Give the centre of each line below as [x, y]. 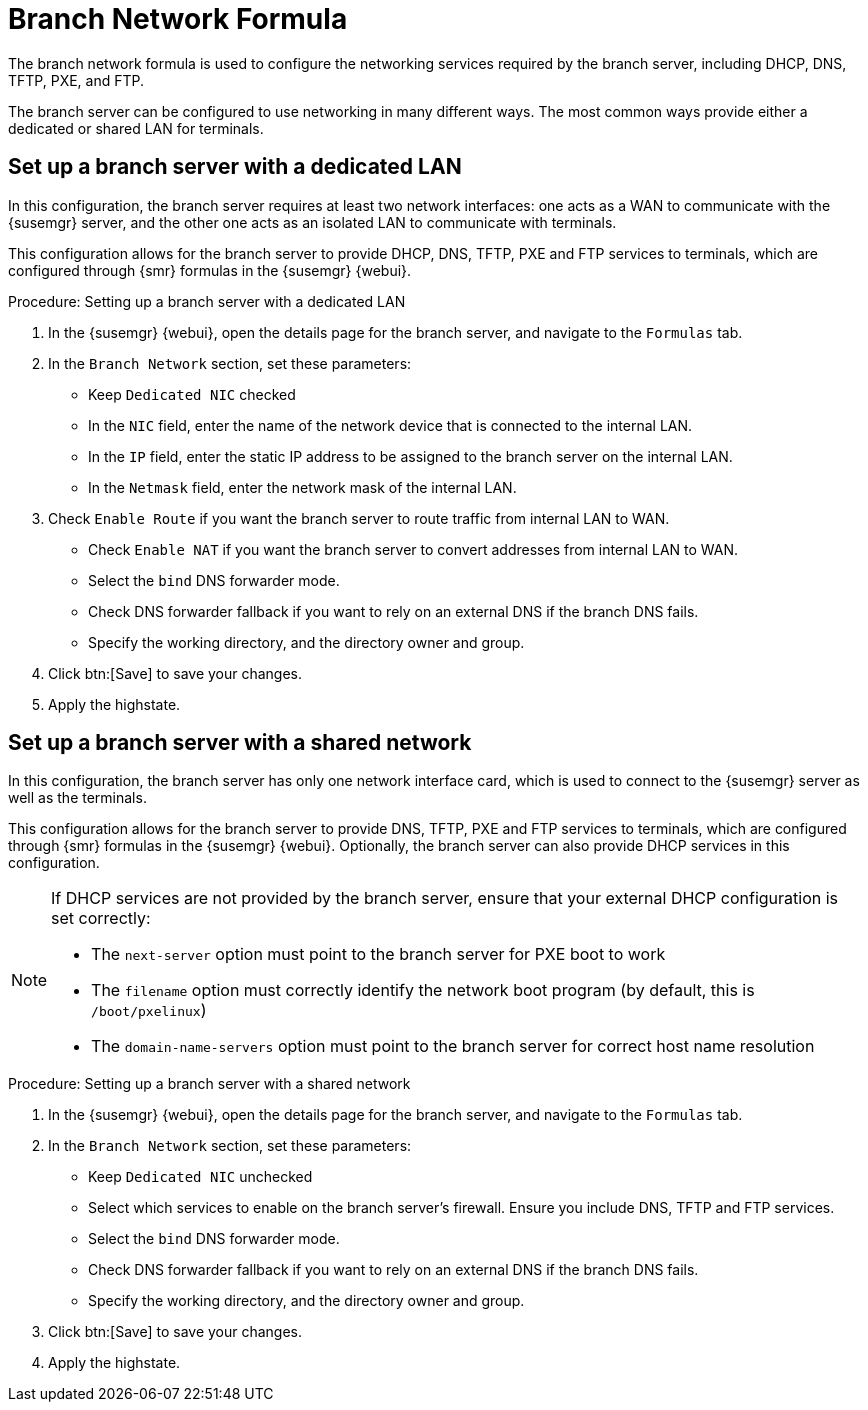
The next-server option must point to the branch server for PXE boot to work [378, 954]
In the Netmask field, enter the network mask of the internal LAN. [302, 487]
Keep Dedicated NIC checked [192, 394]
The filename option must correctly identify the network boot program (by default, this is [423, 990]
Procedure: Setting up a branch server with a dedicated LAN [207, 301]
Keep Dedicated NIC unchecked [200, 1177]
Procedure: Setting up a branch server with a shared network [209, 1084]
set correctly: [101, 918]
